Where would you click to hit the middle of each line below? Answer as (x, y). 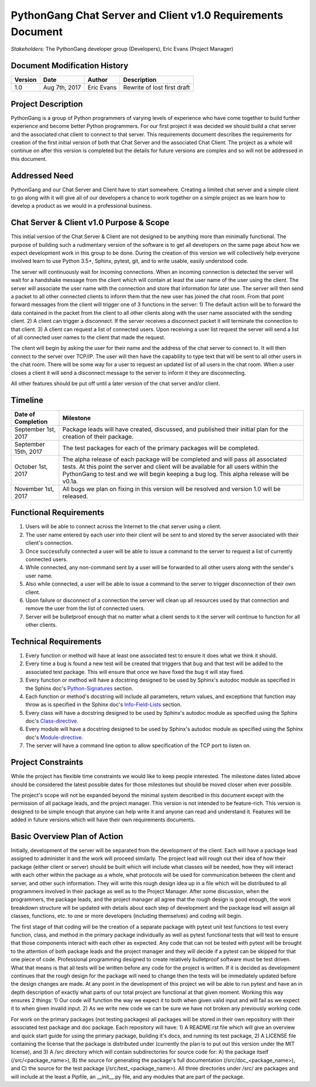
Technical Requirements (56, 641)
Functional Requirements (58, 513)
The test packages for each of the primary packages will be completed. (161, 448)
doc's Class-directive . (52, 721)
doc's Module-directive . (54, 737)
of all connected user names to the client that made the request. (88, 337)
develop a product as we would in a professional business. (81, 206)
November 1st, (34, 489)
